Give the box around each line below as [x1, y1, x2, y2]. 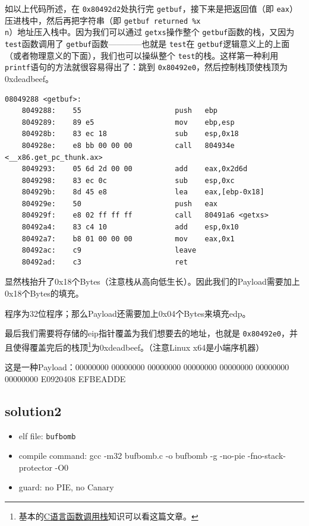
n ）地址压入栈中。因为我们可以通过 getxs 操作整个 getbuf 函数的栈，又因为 [5, 26, 295, 38]
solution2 [5, 401, 62, 420]
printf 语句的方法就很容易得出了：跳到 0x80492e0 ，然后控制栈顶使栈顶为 [5, 61, 288, 73]
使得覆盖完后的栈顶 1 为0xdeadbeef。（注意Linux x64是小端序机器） [12, 339, 264, 353]
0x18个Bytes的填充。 [5, 287, 84, 300]
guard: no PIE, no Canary [18, 481, 114, 493]
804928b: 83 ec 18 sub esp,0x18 [21, 130, 239, 138]
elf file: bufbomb [18, 429, 76, 442]
